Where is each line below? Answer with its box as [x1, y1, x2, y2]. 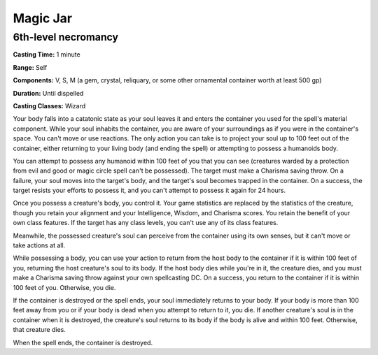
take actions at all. [13, 241, 66, 249]
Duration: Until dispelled [13, 89, 84, 97]
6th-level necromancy [13, 31, 119, 43]
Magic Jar [13, 10, 73, 26]
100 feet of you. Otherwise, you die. [13, 283, 116, 291]
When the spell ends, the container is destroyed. [13, 338, 153, 347]
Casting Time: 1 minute [13, 50, 80, 59]
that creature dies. [13, 326, 66, 334]
